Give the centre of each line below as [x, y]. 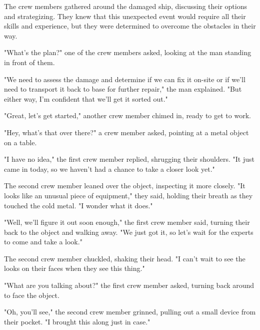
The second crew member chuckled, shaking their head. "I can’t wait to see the [125, 258]
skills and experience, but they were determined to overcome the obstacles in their [130, 26]
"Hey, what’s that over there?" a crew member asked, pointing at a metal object [126, 132]
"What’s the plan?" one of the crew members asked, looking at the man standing [128, 52]
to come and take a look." [43, 242]
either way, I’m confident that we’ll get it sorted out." [86, 98]
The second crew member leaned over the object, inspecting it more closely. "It [125, 186]
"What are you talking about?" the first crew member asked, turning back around [129, 285]
